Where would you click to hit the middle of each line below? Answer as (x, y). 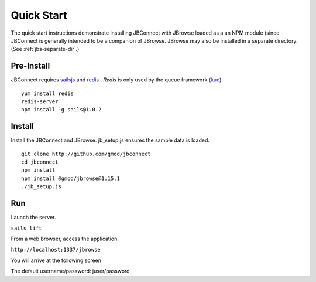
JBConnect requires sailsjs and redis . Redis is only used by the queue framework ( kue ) (116, 80)
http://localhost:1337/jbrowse (56, 250)
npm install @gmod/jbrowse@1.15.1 (71, 178)
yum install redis (48, 93)
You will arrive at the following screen (56, 260)
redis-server (40, 102)
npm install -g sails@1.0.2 (61, 110)
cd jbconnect (40, 162)
